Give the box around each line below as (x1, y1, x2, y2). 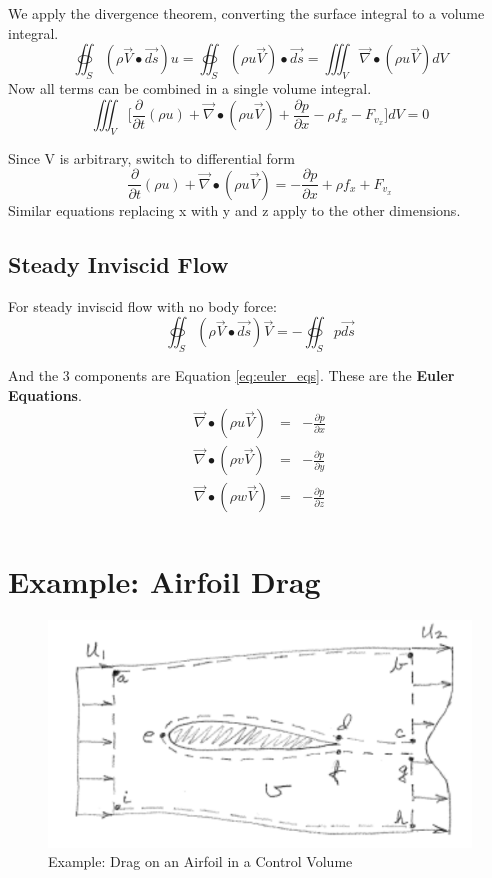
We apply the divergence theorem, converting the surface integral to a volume (8, 3, 485, 23)
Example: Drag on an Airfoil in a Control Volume (48, 851, 353, 872)
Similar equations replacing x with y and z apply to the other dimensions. (8, 199, 461, 220)
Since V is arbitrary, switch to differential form (8, 147, 295, 168)
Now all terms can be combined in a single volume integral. (8, 77, 372, 98)
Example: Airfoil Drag (8, 560, 321, 601)
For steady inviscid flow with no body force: (8, 295, 277, 316)
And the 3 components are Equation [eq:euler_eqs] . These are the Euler (8, 365, 455, 386)
